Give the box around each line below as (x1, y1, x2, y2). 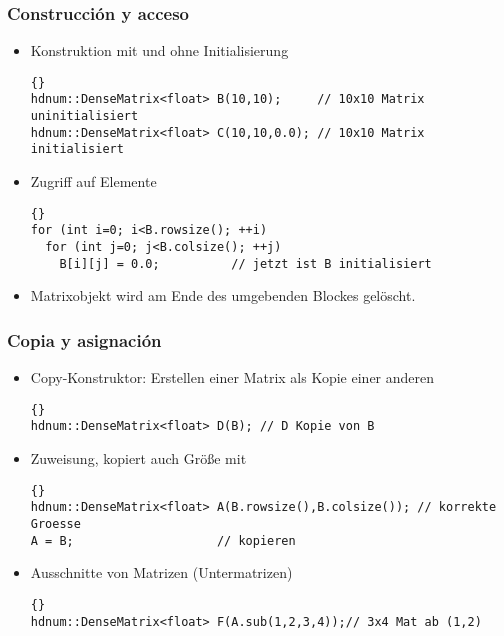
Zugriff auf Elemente (30, 171, 157, 192)
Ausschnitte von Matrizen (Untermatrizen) (30, 562, 293, 583)
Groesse (30, 516, 81, 531)
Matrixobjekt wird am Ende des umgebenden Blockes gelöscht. (30, 285, 416, 306)
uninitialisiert (30, 109, 139, 124)
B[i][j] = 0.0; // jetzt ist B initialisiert (59, 256, 432, 271)
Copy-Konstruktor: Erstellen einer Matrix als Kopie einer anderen (30, 367, 435, 388)
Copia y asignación (7, 327, 162, 352)
